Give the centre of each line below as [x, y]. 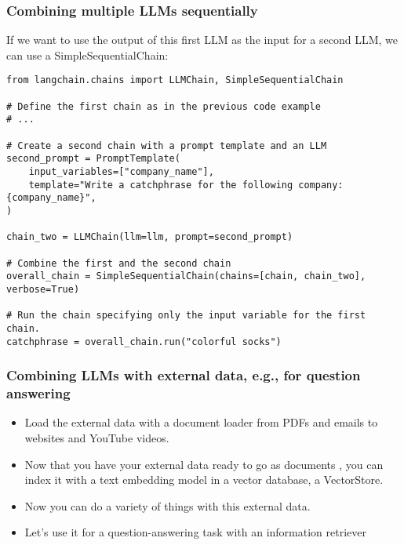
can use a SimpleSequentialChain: [87, 54]
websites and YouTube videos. [97, 437]
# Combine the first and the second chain [119, 263]
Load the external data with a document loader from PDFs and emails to [201, 422]
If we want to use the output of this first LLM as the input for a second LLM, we [202, 40]
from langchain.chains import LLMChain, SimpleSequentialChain [175, 80]
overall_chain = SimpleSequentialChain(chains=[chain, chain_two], [186, 276]
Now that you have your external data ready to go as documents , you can [204, 464]
